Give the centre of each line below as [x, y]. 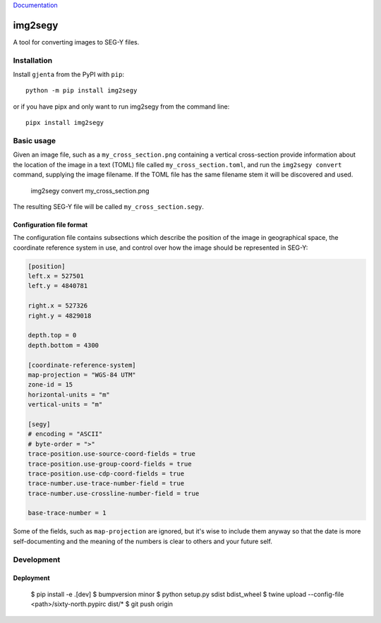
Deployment [31, 578]
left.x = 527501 [56, 276]
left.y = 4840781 [58, 286]
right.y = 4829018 [60, 315]
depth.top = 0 [52, 335]
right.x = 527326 [58, 306]
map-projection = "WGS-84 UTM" [82, 375]
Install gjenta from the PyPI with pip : [69, 75]
